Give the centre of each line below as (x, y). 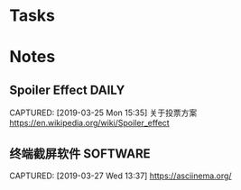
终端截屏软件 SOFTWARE (80, 154)
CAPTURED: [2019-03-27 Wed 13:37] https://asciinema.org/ (120, 176)
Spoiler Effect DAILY (67, 90)
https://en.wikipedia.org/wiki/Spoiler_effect (89, 123)
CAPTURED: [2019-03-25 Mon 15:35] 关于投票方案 (103, 113)
